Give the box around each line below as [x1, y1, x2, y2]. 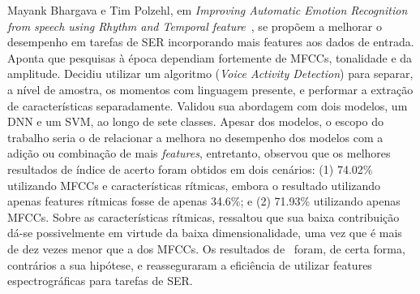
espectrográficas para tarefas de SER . [7, 272, 193, 289]
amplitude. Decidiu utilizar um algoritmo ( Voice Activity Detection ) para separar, [7, 65, 414, 82]
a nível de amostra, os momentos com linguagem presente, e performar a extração [7, 80, 414, 97]
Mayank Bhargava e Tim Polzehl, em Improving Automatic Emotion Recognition [7, 2, 408, 18]
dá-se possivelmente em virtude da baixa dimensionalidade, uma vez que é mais [7, 224, 402, 241]
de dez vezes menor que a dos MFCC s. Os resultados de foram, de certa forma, [7, 240, 405, 257]
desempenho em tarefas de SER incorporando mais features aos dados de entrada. [7, 33, 414, 50]
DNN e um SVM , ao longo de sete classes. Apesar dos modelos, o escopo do [7, 113, 384, 130]
